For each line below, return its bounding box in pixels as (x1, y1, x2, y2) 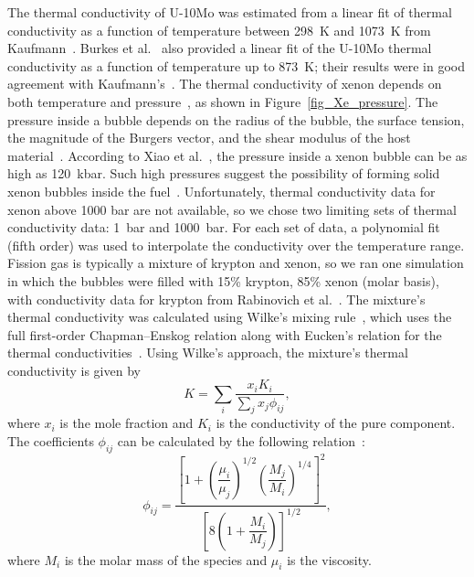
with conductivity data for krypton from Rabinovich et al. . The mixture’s (7, 289, 426, 308)
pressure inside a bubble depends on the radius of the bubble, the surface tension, (7, 110, 465, 129)
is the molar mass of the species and (64, 550, 268, 569)
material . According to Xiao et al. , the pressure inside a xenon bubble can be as (7, 145, 468, 165)
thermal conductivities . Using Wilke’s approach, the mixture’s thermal (7, 343, 408, 362)
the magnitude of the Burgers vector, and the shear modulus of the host (7, 128, 411, 147)
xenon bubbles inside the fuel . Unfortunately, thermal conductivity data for (7, 181, 436, 200)
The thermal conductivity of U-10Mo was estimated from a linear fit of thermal (7, 3, 452, 21)
